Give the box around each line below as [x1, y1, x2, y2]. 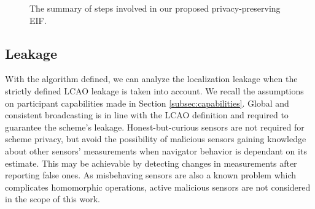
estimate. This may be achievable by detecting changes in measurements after [5, 156, 297, 169]
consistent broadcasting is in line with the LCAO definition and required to [5, 108, 289, 121]
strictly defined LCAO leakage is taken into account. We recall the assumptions [5, 84, 304, 97]
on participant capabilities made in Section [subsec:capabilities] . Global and [5, 96, 289, 109]
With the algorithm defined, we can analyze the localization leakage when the [5, 72, 298, 85]
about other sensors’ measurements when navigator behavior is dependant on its [5, 144, 307, 157]
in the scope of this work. [5, 192, 100, 205]
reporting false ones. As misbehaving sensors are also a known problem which [5, 169, 297, 181]
